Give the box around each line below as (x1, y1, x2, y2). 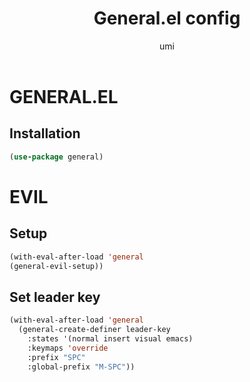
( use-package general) (9, 152, 104, 162)
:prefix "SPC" (27, 352, 86, 362)
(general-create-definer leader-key (18, 325, 171, 335)
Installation (9, 125, 81, 142)
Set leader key (9, 288, 101, 306)
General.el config (93, 7, 241, 30)
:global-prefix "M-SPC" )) (27, 362, 136, 372)
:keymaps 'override (27, 343, 109, 353)
